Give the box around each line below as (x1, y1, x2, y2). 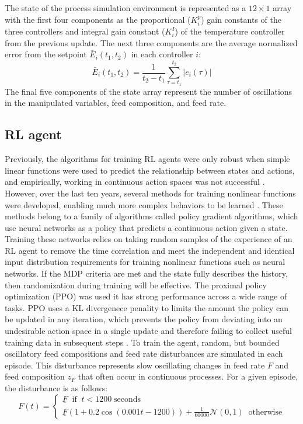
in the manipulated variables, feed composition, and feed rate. (5, 96, 227, 109)
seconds (114, 395, 141, 404)
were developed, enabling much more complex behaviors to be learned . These (5, 198, 283, 211)
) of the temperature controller (175, 25, 285, 37)
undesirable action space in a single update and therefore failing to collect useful (5, 325, 292, 337)
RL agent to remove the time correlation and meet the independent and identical (5, 244, 295, 256)
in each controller (131, 48, 193, 60)
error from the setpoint (5, 48, 87, 60)
